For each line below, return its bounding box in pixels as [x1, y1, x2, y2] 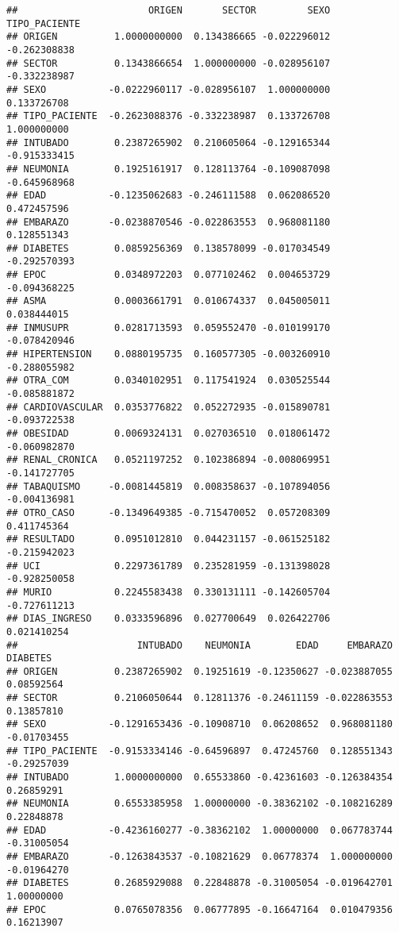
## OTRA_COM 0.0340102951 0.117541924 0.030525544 [6, 375, 331, 387]
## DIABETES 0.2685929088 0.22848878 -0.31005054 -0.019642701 [6, 877, 393, 889]
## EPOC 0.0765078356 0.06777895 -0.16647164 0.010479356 [6, 903, 393, 915]
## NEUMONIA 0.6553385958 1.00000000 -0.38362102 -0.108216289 [6, 798, 393, 810]
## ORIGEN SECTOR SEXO [6, 5, 331, 16]
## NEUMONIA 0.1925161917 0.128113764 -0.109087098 [6, 163, 331, 175]
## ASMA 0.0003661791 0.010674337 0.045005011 [6, 295, 331, 307]
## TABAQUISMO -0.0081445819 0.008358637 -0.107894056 [6, 480, 331, 492]
